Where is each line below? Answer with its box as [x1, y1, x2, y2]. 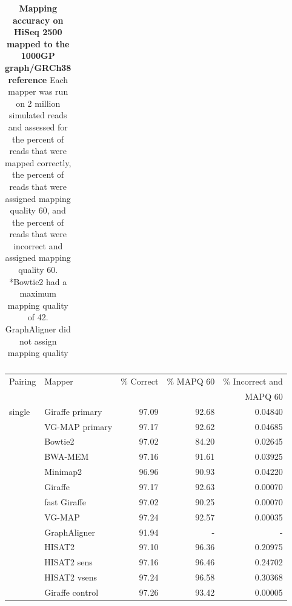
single [9, 405, 30, 417]
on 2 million [16, 96, 61, 109]
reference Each [8, 73, 68, 86]
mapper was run [8, 85, 68, 98]
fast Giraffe [44, 495, 86, 508]
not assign [19, 334, 57, 347]
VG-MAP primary [44, 420, 113, 433]
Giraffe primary [44, 405, 102, 417]
